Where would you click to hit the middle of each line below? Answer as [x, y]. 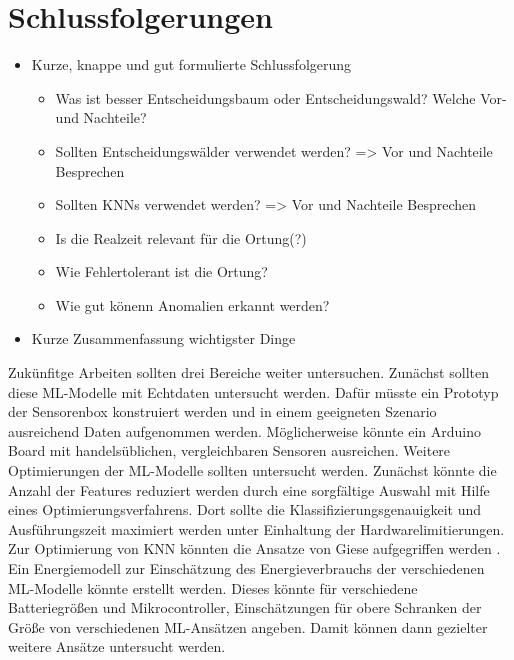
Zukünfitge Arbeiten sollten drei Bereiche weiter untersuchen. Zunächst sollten [248, 372]
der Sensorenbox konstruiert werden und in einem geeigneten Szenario [222, 411]
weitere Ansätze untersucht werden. [117, 646]
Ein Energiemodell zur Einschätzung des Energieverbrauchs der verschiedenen [246, 568]
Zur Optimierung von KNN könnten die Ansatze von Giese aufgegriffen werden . [254, 548]
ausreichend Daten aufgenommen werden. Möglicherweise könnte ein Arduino [245, 430]
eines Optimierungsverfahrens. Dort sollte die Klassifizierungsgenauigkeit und [245, 509]
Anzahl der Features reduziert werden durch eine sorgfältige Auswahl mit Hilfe [249, 489]
